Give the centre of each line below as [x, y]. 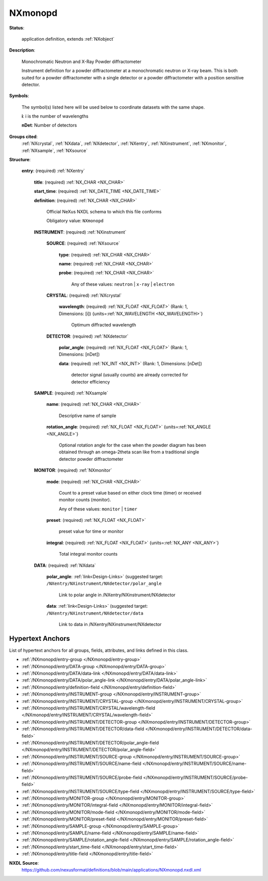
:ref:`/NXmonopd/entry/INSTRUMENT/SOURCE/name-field [81, 763]
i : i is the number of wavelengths [55, 116]
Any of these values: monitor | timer [98, 509]
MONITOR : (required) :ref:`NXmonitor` [73, 470]
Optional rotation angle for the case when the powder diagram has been [132, 445]
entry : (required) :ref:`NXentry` [53, 171]
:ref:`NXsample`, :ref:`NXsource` [55, 150]
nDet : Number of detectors [49, 125]
